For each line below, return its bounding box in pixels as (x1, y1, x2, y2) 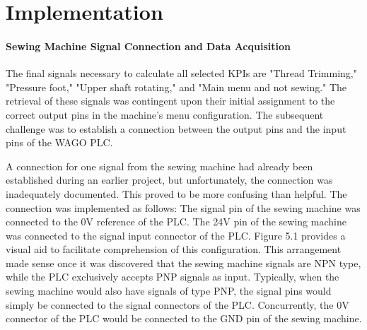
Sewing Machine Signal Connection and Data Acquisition (6, 38, 291, 53)
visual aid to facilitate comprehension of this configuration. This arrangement (6, 242, 342, 257)
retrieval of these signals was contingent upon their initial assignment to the (6, 93, 335, 108)
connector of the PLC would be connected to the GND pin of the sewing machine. (6, 311, 362, 326)
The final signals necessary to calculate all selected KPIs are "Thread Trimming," (6, 66, 357, 81)
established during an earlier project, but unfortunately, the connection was (6, 172, 333, 187)
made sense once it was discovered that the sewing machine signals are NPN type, (6, 255, 361, 270)
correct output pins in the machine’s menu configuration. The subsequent (6, 107, 324, 122)
